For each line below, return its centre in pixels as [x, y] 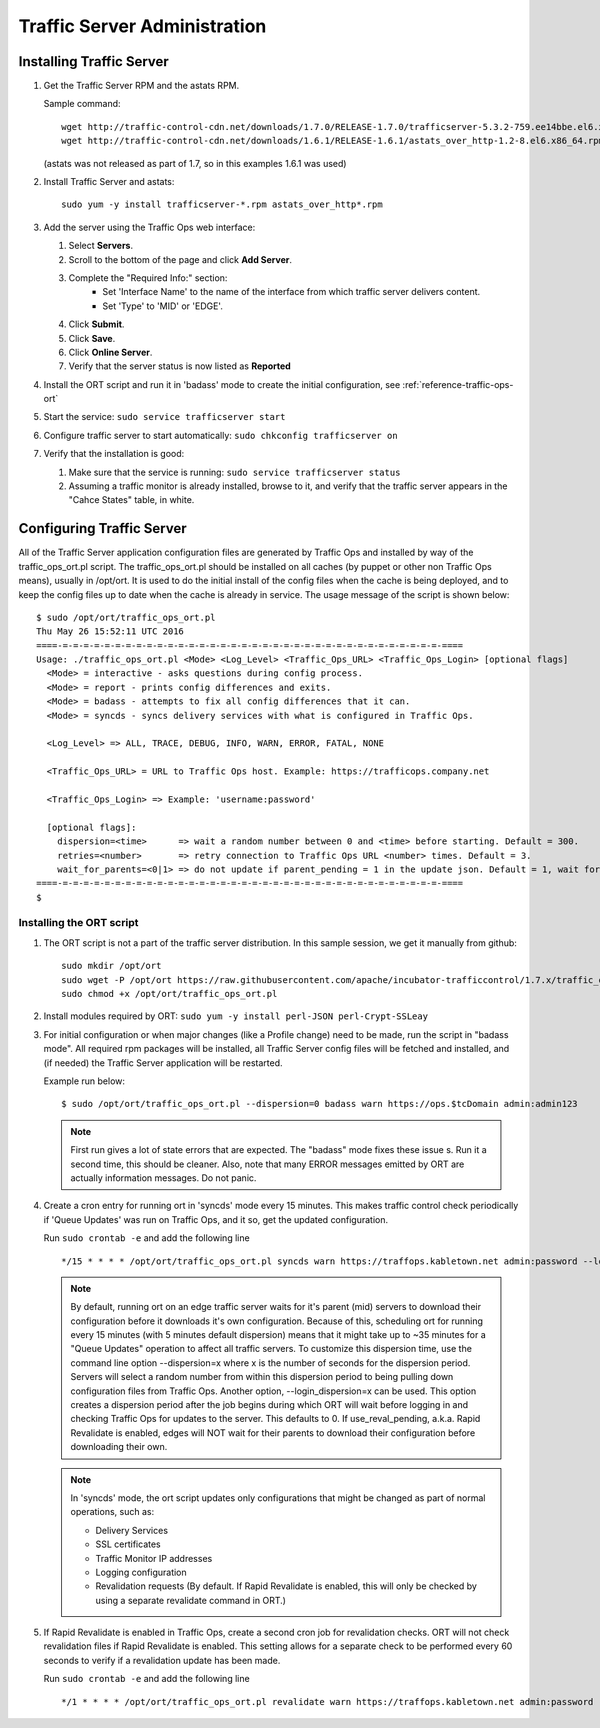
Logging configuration [141, 1572]
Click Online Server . [110, 352]
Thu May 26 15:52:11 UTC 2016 [110, 631]
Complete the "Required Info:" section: [148, 277]
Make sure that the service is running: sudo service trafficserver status [234, 472]
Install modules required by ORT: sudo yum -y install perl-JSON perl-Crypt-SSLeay [236, 1016]
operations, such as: [112, 1512]
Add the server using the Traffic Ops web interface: [149, 227]
